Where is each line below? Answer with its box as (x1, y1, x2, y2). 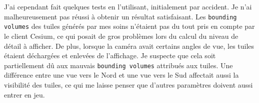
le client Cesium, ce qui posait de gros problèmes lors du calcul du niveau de (4, 30, 238, 41)
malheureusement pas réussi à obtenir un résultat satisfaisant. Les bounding (4, 11, 237, 21)
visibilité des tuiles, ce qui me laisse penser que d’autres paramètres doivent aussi (4, 79, 253, 90)
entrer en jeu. (4, 89, 45, 100)
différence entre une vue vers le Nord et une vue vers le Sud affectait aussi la (4, 70, 239, 80)
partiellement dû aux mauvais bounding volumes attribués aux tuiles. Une (4, 60, 233, 70)
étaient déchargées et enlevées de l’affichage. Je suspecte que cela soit (4, 50, 216, 61)
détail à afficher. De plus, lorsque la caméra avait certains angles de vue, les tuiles (4, 40, 254, 51)
